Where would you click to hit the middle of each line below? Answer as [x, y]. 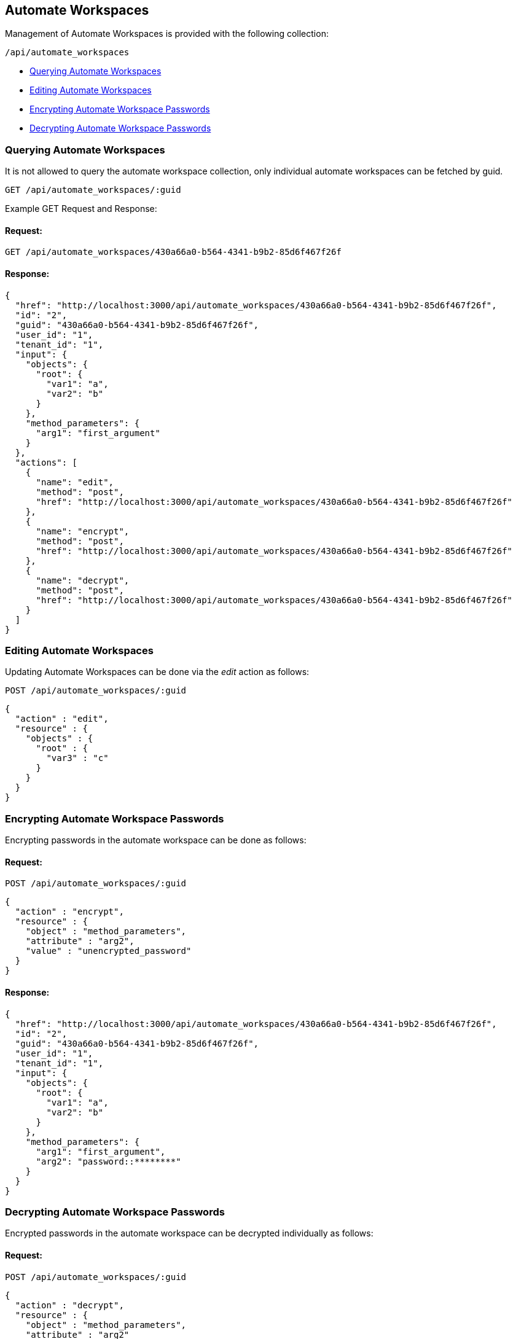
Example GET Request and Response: [81, 209]
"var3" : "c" [77, 758]
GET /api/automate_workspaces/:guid [93, 190]
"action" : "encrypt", [69, 912]
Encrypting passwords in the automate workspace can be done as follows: [156, 840]
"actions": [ [46, 462]
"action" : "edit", [62, 719]
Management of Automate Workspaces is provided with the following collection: [167, 34]
